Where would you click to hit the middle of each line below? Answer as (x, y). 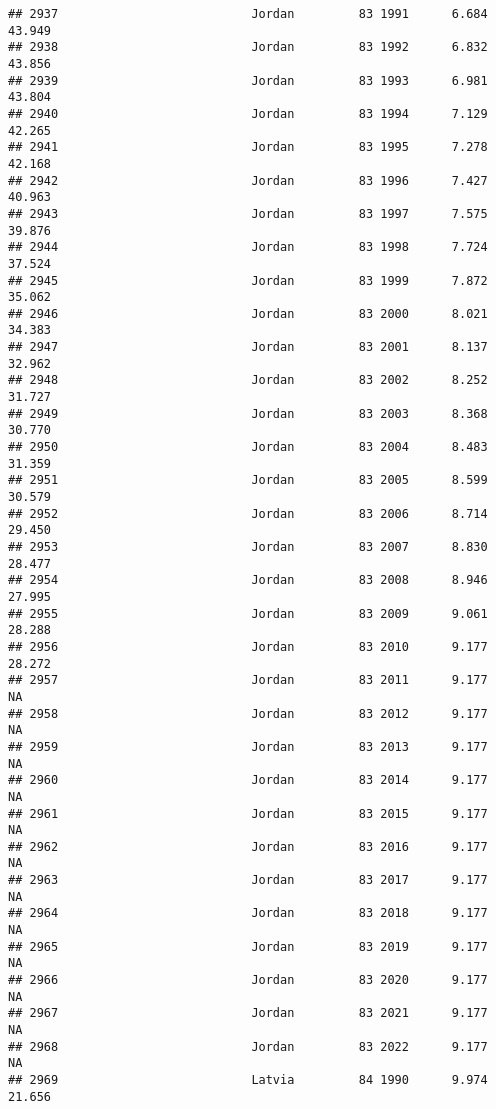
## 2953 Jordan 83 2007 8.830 (248, 547)
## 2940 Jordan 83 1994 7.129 (248, 113)
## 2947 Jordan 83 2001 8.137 (248, 347)
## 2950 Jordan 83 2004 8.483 (248, 447)
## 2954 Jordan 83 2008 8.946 (248, 580)
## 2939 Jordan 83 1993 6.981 (248, 80)
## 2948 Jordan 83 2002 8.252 (248, 380)
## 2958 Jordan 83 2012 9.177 (248, 713)
